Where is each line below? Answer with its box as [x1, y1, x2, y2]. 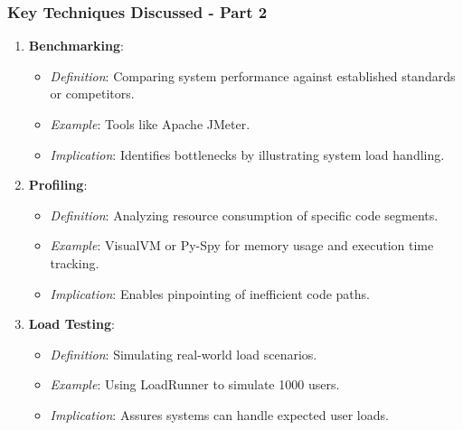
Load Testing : [28, 314, 115, 333]
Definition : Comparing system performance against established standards [50, 66, 456, 85]
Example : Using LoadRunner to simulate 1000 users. [50, 375, 340, 394]
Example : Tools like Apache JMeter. [50, 115, 250, 133]
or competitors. [50, 84, 135, 103]
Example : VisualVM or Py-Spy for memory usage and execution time [50, 236, 434, 255]
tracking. [50, 253, 99, 272]
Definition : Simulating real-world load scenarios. [50, 344, 317, 363]
